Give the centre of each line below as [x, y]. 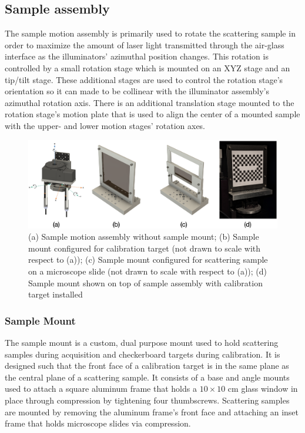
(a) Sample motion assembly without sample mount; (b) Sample [144, 237]
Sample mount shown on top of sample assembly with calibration [145, 282]
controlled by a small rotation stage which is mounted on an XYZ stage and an [148, 67]
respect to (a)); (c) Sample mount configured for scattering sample [148, 260]
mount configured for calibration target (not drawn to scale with [145, 248]
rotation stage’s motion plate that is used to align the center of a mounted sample [152, 114]
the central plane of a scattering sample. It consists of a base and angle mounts [147, 377]
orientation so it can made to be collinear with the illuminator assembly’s [137, 91]
